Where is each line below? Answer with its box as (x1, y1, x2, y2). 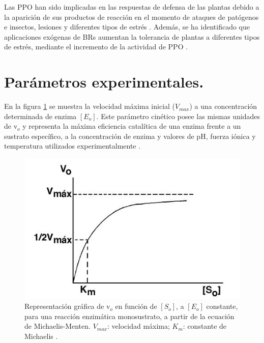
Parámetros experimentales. (4, 71, 204, 92)
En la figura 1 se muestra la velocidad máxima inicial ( (4, 101, 175, 111)
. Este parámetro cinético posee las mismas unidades (96, 110, 260, 121)
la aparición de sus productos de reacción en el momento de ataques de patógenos (4, 11, 259, 22)
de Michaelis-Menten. (24, 321, 91, 331)
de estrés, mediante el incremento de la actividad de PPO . (4, 41, 188, 52)
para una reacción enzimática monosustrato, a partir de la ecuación (24, 310, 234, 321)
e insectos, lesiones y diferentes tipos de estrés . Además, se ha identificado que (4, 21, 250, 32)
